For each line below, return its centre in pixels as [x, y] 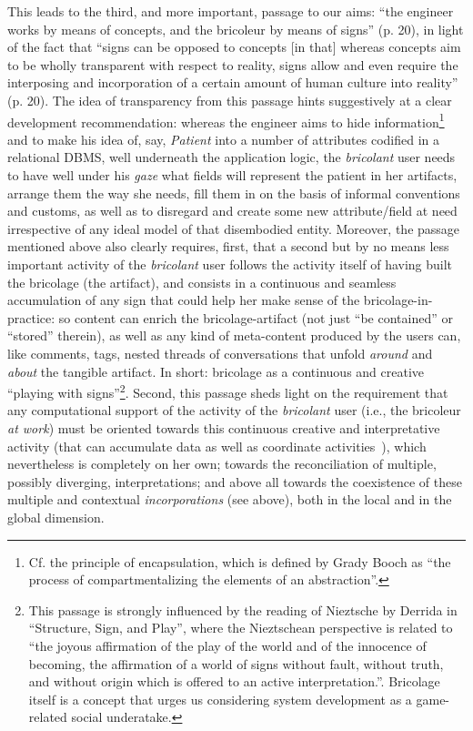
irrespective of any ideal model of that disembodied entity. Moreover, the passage [234, 228]
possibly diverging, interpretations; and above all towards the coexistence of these [235, 481]
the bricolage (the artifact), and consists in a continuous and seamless [202, 282]
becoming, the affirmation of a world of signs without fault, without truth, [236, 663]
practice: [31, 317]
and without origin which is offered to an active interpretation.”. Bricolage [234, 681]
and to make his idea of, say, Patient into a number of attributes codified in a [224, 139]
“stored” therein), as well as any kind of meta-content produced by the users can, [234, 335]
